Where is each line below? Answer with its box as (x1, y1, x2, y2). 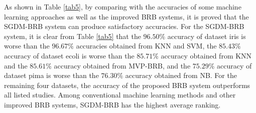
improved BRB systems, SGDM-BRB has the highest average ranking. (4, 99, 221, 109)
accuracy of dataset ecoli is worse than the (4, 50, 135, 60)
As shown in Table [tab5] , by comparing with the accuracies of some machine (4, 1, 241, 11)
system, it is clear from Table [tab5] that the (4, 30, 141, 41)
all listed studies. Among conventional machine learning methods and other (4, 89, 236, 100)
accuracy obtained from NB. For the (125, 70, 237, 80)
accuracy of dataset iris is (167, 30, 246, 41)
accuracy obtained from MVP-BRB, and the (54, 60, 191, 70)
